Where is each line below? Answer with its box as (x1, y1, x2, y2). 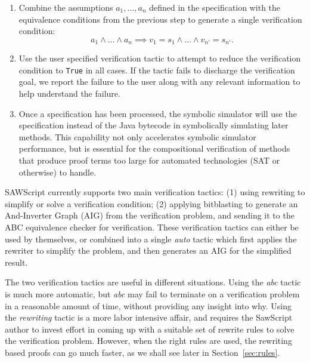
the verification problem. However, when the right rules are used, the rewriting (5, 334, 292, 347)
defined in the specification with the (149, 1, 281, 13)
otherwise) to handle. (18, 165, 97, 178)
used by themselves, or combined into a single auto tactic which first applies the (5, 232, 297, 245)
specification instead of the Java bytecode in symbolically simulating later (18, 119, 289, 131)
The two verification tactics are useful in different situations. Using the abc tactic (5, 276, 301, 288)
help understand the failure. (18, 87, 120, 100)
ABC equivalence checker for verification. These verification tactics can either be (5, 221, 299, 233)
